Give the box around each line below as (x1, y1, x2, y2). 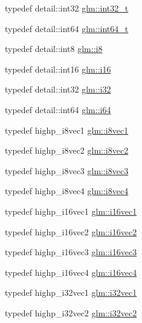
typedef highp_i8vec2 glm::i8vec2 (5, 144, 129, 157)
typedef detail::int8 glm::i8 (5, 42, 103, 55)
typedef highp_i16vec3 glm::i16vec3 (5, 246, 137, 258)
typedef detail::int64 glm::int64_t (5, 22, 129, 34)
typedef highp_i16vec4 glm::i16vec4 (5, 266, 137, 278)
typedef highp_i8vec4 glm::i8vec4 (5, 184, 129, 197)
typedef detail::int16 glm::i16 (5, 62, 111, 75)
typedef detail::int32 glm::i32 (5, 83, 111, 96)
